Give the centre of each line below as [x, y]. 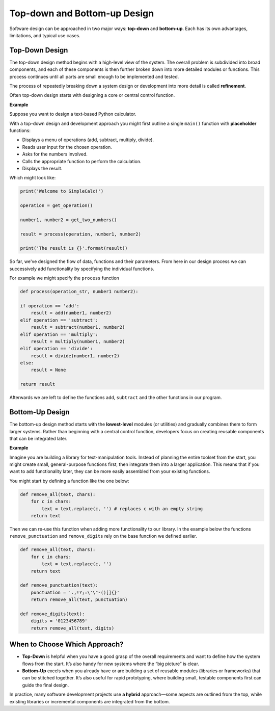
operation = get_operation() [57, 206]
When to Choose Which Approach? [66, 644]
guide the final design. [46, 685]
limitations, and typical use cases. [45, 35]
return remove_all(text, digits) [73, 628]
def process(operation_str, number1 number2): [79, 292]
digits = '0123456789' [59, 621]
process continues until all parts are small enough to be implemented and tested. [94, 76]
